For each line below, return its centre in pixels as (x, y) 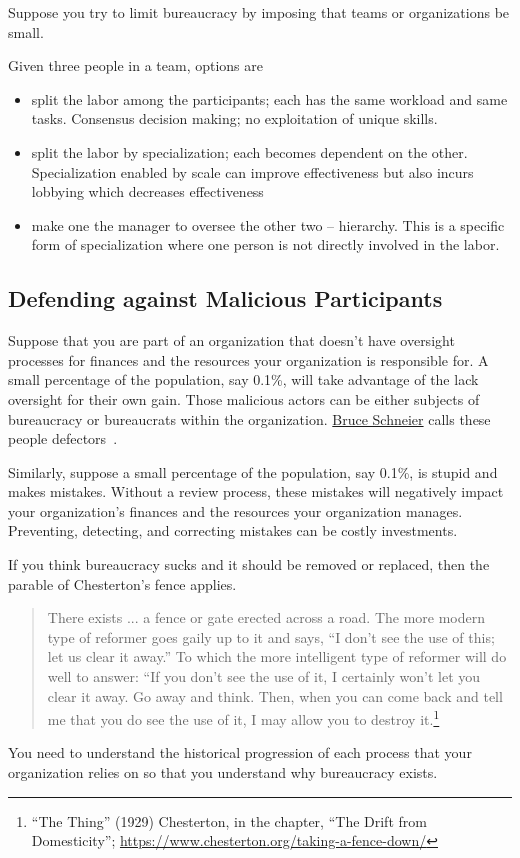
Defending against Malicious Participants (225, 298)
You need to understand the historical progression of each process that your (240, 752)
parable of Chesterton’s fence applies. (122, 583)
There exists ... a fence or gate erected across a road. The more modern (266, 617)
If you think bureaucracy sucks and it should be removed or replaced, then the (249, 564)
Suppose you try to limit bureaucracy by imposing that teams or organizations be (259, 12)
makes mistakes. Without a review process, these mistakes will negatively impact (256, 491)
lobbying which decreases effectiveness (147, 191)
